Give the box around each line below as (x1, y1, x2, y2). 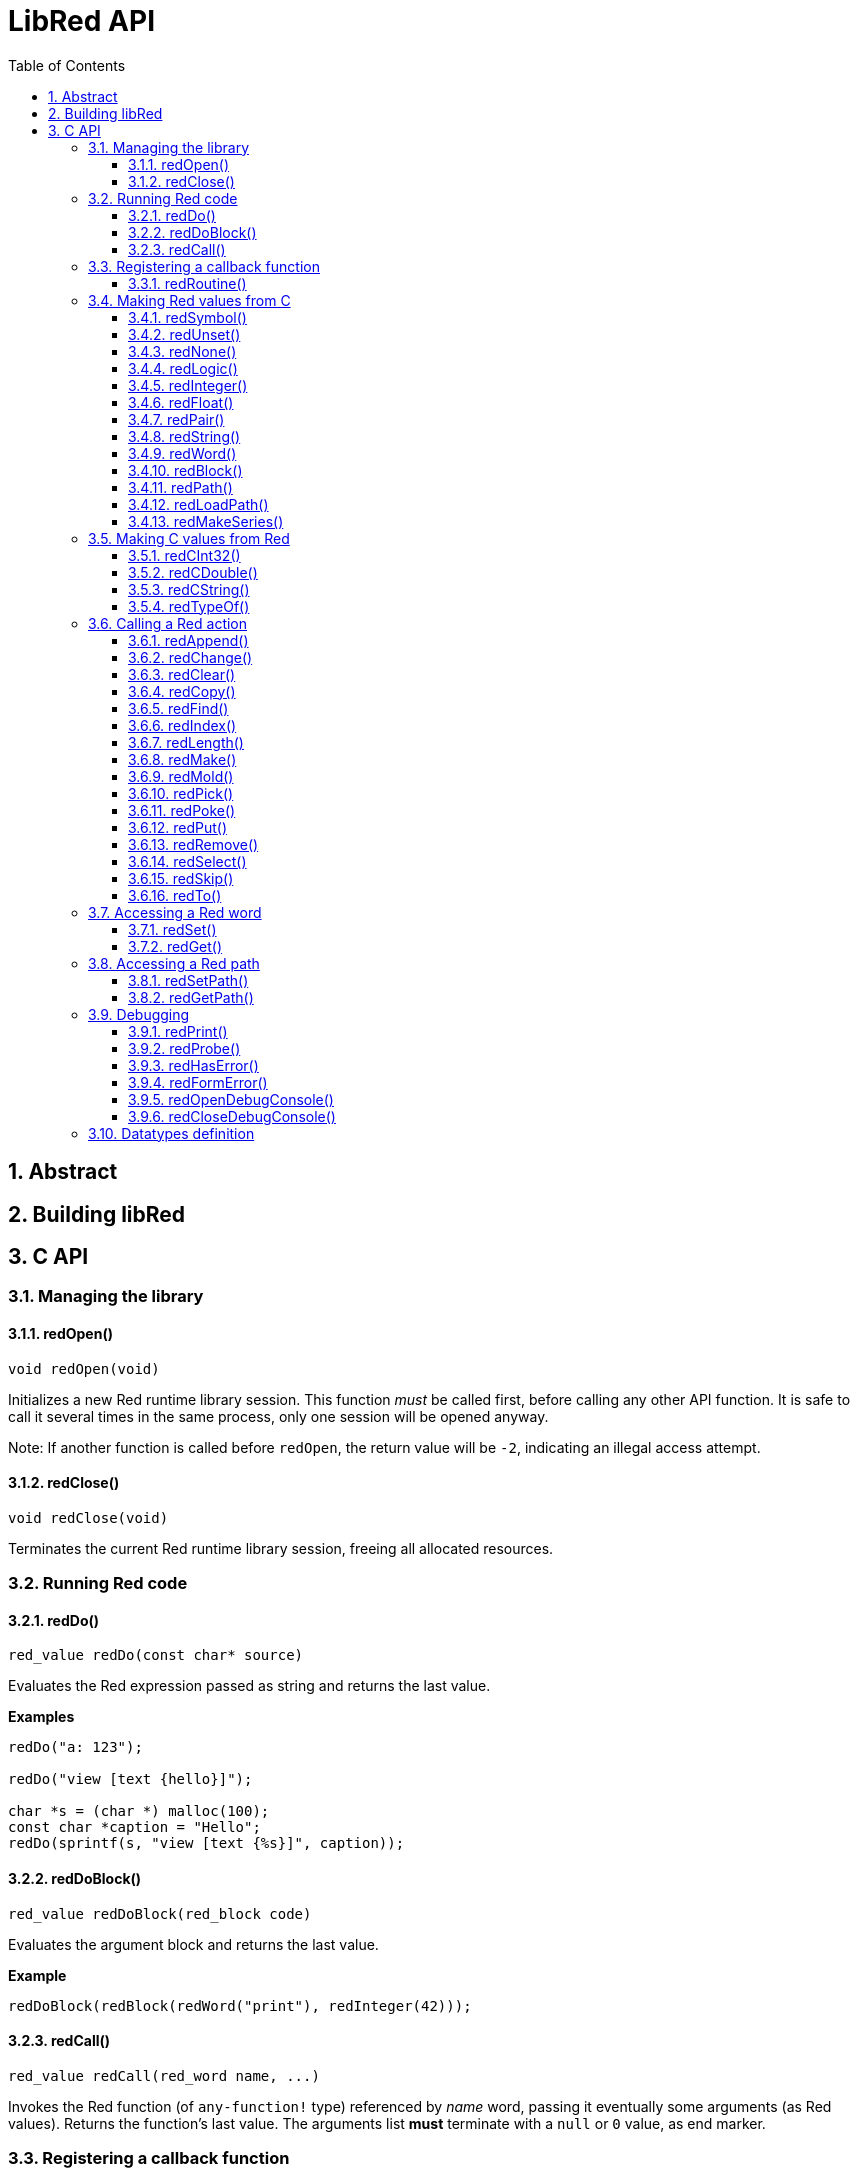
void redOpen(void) (8, 1360, 160, 1377)
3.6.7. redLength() (128, 733, 244, 751)
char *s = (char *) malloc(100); (8, 1803, 270, 1820)
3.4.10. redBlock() (128, 461, 243, 479)
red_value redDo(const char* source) (8, 1647, 304, 1664)
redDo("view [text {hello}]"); (8, 1771, 253, 1788)
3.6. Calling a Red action (88, 614, 248, 632)
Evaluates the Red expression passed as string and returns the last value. (8, 1677, 491, 1695)
